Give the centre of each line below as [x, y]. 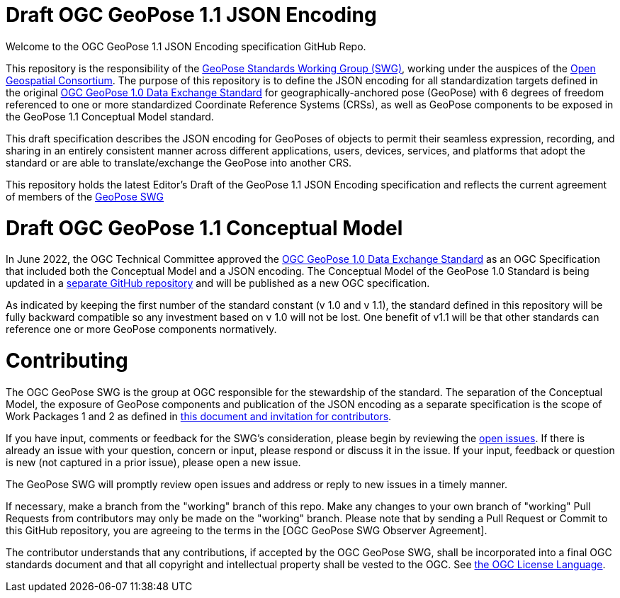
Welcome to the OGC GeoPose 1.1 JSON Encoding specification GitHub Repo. [186, 46]
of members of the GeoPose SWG [85, 196]
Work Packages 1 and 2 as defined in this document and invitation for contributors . [199, 416]
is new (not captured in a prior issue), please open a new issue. [153, 462]
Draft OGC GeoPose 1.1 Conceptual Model [204, 228]
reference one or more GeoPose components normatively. [141, 329]
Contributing [67, 361]
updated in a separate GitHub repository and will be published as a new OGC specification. [218, 283]
